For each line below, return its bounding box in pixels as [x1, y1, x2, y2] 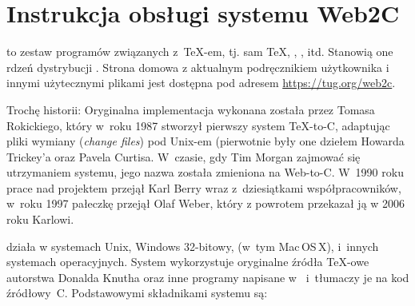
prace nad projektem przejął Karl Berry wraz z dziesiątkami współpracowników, [6, 179, 401, 196]
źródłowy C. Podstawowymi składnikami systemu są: [6, 284, 268, 301]
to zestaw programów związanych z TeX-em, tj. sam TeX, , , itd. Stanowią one [6, 43, 393, 60]
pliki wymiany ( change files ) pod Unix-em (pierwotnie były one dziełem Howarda [6, 133, 405, 149]
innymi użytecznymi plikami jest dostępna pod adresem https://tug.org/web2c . [6, 74, 396, 91]
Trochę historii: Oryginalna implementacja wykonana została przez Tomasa [6, 101, 375, 117]
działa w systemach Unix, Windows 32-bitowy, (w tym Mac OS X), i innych [6, 237, 379, 254]
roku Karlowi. [6, 211, 74, 228]
